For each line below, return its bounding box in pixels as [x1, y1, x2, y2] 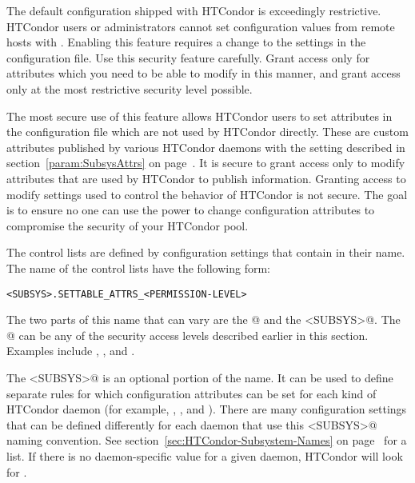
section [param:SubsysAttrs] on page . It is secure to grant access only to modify [6, 154, 405, 171]
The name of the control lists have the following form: [6, 259, 270, 276]
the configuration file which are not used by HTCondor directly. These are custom [6, 123, 409, 140]
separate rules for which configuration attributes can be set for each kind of [6, 385, 377, 401]
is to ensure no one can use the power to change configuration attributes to [6, 202, 375, 218]
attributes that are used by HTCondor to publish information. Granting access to [6, 170, 406, 186]
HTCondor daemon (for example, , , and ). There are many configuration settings [6, 401, 407, 417]
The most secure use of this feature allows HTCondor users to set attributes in [6, 107, 393, 124]
